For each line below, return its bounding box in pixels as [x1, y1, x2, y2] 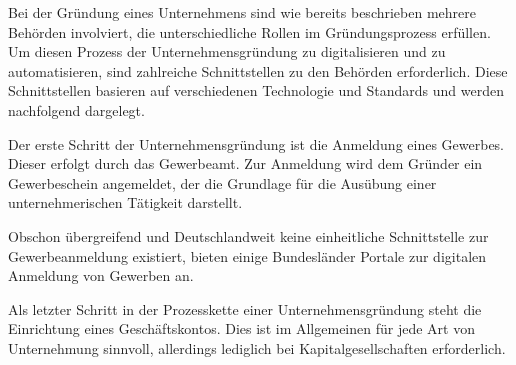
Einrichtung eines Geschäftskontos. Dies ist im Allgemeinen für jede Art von [8, 318, 475, 339]
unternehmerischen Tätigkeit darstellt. [8, 192, 243, 213]
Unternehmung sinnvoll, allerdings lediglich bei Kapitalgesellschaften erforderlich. [8, 337, 506, 358]
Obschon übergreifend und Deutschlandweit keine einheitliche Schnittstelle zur [8, 225, 489, 246]
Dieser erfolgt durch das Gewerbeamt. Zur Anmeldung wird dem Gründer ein [8, 153, 483, 174]
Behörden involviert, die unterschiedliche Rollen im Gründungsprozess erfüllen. [8, 21, 491, 42]
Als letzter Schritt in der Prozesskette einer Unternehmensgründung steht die [8, 298, 482, 319]
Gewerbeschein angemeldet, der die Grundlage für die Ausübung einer [8, 172, 437, 193]
